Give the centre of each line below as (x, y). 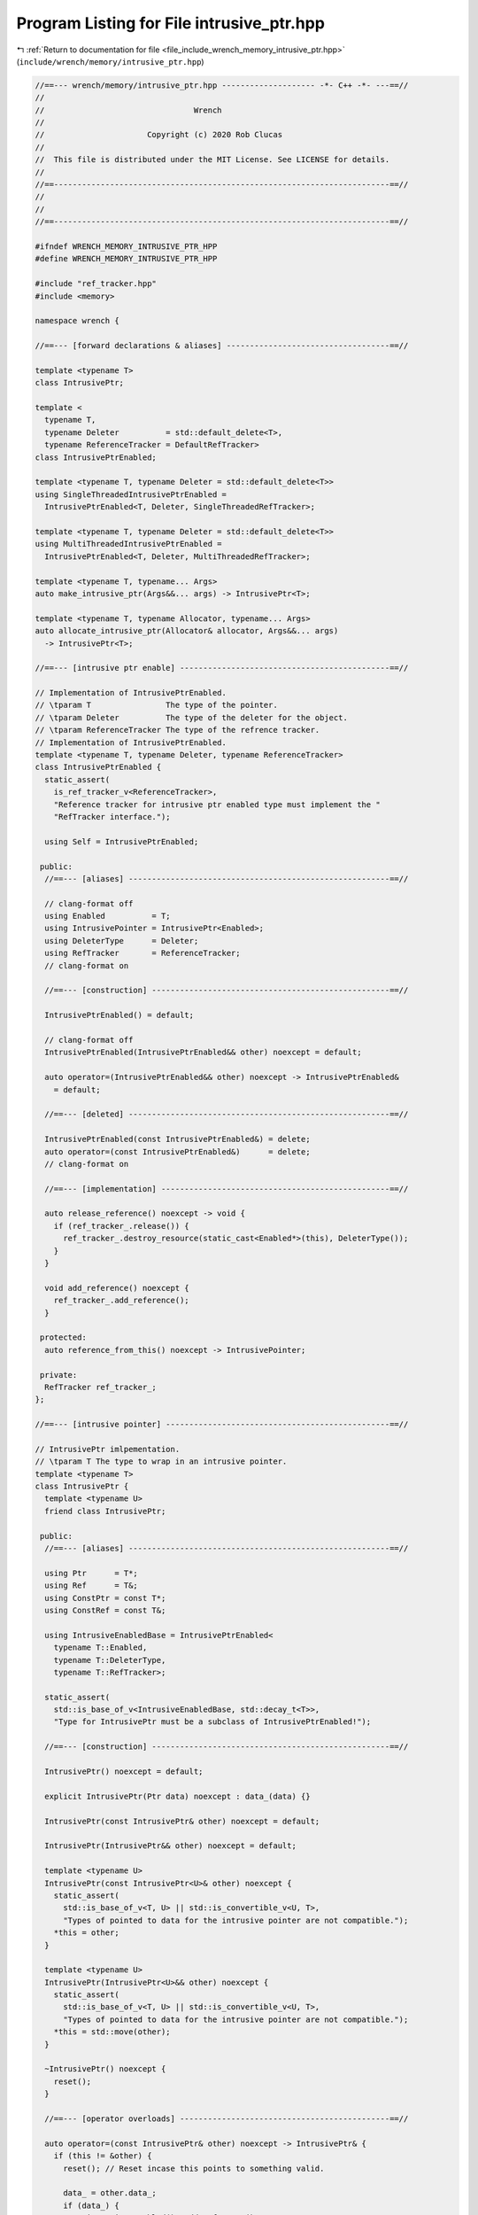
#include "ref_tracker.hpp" (96, 284)
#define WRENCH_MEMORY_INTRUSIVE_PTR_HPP (126, 259)
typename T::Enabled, (100, 1648)
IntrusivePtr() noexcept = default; (124, 1772)
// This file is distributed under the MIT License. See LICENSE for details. (212, 160)
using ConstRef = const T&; (105, 1610)
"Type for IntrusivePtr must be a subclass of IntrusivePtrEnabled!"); (212, 1722)
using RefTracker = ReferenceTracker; (143, 953)
